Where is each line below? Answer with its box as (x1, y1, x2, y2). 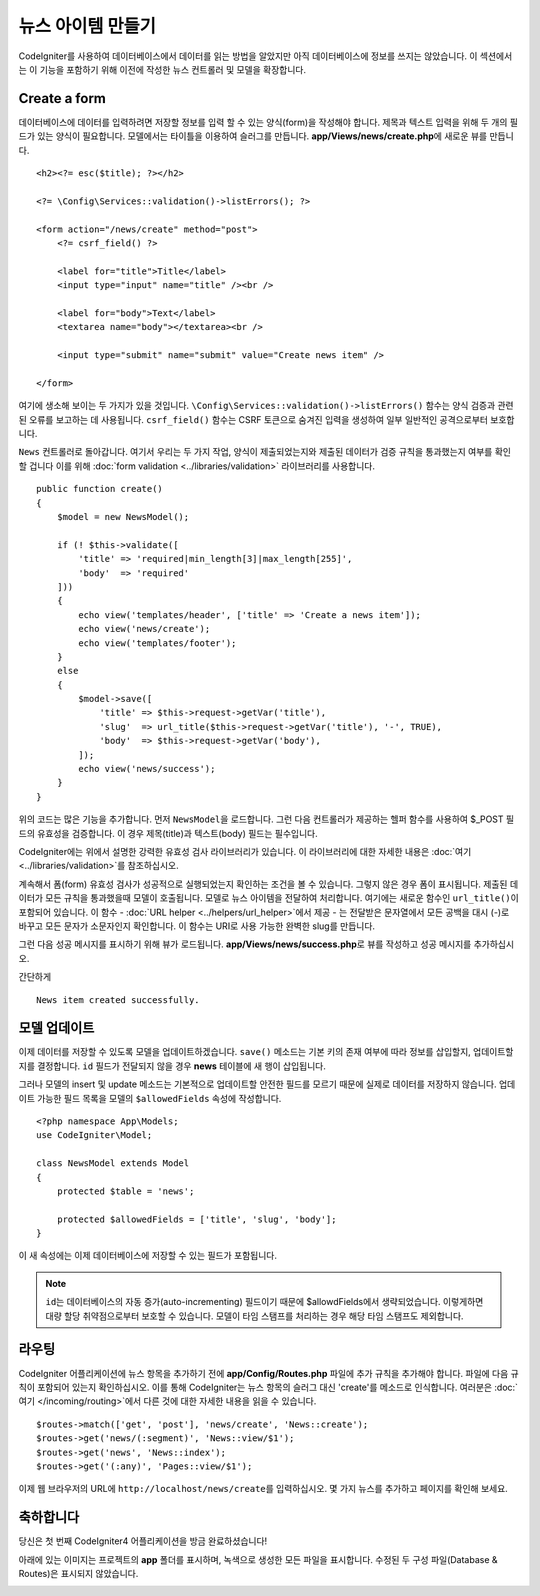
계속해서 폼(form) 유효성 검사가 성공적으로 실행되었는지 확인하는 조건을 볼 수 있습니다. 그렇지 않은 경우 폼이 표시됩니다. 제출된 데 (18, 878, 519, 890)
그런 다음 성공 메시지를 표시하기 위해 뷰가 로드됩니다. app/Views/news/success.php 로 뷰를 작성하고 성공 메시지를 (18, 938, 472, 950)
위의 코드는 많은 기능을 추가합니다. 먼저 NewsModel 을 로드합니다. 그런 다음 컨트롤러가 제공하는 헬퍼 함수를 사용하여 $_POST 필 (18, 813, 515, 825)
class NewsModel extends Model (36, 1158, 190, 1169)
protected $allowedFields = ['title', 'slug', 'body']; (56, 1213, 337, 1225)
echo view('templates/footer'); (78, 637, 237, 649)
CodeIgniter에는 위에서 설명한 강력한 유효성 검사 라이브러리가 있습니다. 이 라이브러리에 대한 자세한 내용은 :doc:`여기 (18, 845, 472, 857)
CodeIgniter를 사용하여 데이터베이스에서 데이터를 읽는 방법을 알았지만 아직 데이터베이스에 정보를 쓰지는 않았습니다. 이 (18, 50, 478, 62)
